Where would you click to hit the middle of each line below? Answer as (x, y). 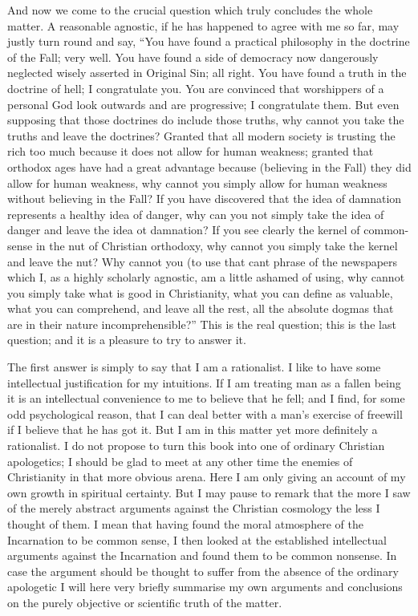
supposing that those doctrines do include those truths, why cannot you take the (206, 120)
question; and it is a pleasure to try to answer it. (127, 340)
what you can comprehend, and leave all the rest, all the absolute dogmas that (201, 308)
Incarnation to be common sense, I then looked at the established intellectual (197, 539)
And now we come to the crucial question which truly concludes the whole (190, 10)
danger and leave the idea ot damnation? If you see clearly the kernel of (184, 230)
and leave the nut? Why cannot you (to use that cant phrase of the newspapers (203, 261)
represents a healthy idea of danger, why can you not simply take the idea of (196, 214)
